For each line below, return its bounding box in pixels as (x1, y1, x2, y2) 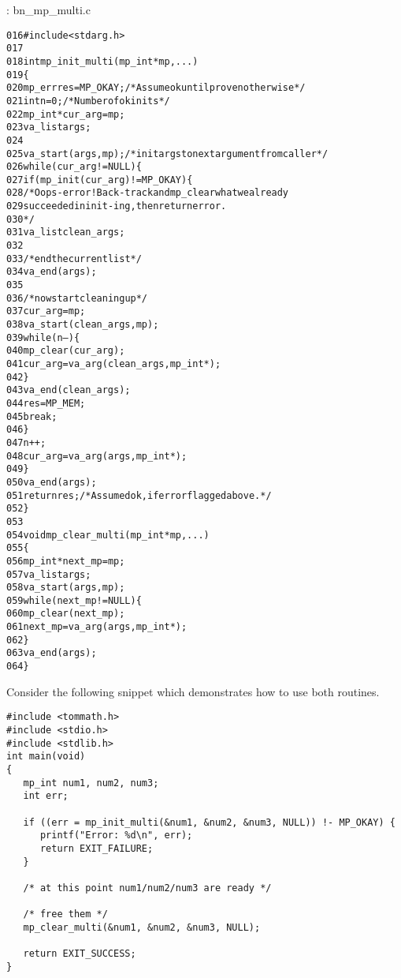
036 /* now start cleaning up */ (6, 292, 148, 304)
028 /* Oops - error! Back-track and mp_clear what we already (6, 187, 289, 199)
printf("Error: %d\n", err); (39, 830, 193, 841)
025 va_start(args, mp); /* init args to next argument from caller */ (6, 148, 329, 159)
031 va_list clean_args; (6, 227, 125, 238)
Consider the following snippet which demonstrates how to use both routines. (6, 683, 380, 699)
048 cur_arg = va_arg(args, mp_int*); (6, 450, 188, 462)
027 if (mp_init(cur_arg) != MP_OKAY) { (6, 174, 193, 185)
